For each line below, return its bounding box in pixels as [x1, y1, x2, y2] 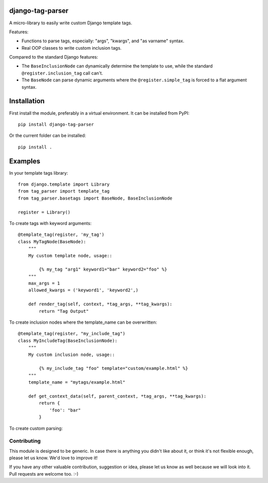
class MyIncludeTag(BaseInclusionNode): [18, 338, 118, 344]
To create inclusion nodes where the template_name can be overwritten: [9, 319, 157, 325]
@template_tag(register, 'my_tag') [18, 232, 105, 238]
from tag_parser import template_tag [18, 189, 110, 194]
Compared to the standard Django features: [9, 54, 99, 60]
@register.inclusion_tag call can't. [21, 70, 103, 76]
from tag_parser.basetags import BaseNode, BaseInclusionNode [18, 195, 173, 201]
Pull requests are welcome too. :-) [9, 471, 79, 477]
